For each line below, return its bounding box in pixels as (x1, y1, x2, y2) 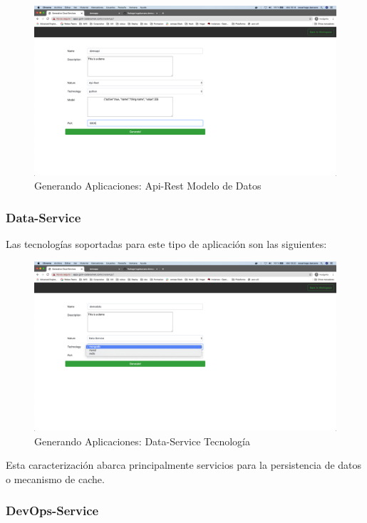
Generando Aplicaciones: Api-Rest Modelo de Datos (34, 178, 262, 193)
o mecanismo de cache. (6, 471, 105, 486)
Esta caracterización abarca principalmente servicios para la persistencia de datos (6, 457, 362, 472)
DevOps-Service (6, 502, 99, 519)
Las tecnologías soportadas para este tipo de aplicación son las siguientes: (6, 236, 327, 251)
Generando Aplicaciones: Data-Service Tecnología (34, 433, 251, 448)
